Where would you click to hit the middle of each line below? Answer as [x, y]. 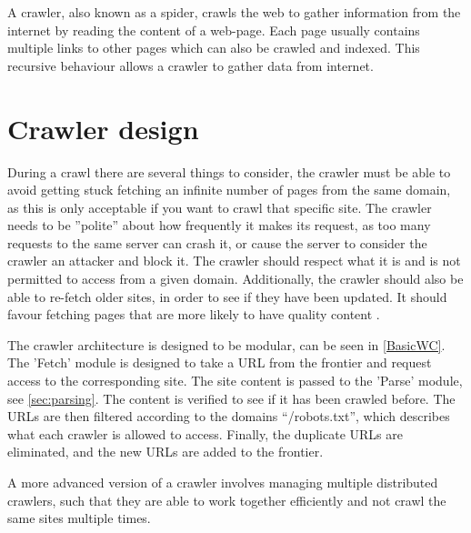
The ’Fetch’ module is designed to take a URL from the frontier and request [220, 362]
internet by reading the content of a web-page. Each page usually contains [214, 30]
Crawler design [103, 128]
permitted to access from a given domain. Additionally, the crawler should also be [235, 279]
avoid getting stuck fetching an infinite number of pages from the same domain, [229, 190]
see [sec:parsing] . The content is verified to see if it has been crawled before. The [231, 398]
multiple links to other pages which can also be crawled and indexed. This [214, 48]
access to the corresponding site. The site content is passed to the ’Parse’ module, [235, 381]
